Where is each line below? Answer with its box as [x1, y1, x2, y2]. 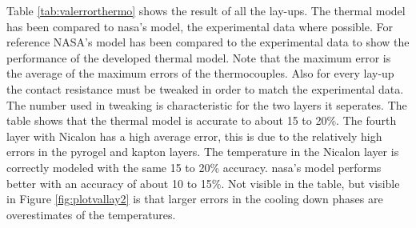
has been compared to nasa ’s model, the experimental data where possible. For [6, 18, 393, 34]
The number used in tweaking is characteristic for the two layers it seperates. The [6, 96, 407, 113]
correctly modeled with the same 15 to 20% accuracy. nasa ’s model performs [6, 158, 382, 175]
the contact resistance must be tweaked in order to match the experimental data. [6, 80, 404, 97]
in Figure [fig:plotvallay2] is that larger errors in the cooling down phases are [6, 190, 383, 207]
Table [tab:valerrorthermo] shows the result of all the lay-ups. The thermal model [6, 2, 406, 18]
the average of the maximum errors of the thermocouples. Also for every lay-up [6, 65, 394, 82]
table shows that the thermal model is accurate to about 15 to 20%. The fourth [6, 112, 397, 129]
